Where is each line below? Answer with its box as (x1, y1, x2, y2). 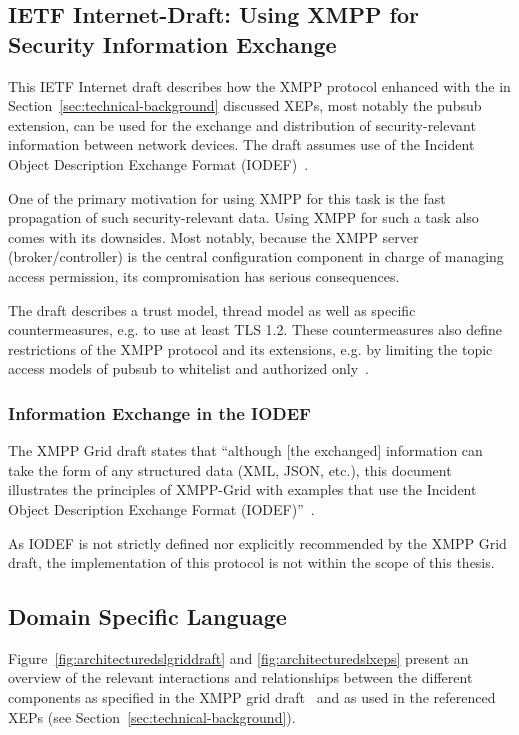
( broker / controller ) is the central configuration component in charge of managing (8, 246, 504, 267)
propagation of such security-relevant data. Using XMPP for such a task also (8, 207, 479, 228)
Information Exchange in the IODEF (8, 400, 311, 425)
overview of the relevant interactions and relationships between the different (8, 667, 473, 688)
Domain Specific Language (8, 601, 287, 632)
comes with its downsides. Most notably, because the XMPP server (8, 226, 419, 247)
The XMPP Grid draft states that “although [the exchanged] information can (8, 440, 483, 461)
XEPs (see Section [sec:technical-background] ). (8, 706, 296, 727)
